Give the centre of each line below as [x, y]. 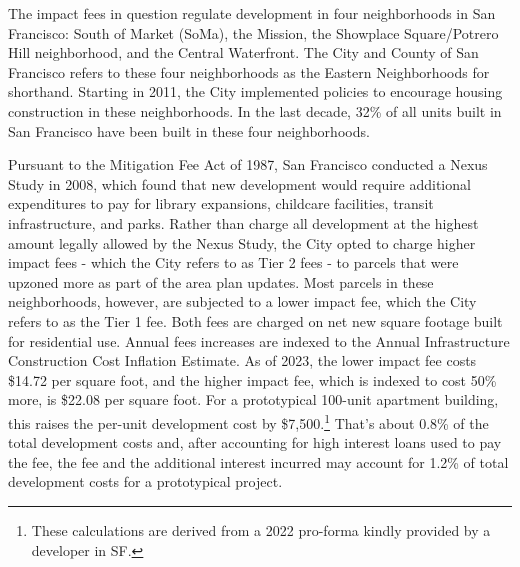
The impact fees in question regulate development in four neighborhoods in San [252, 13]
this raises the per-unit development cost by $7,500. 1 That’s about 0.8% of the [248, 421]
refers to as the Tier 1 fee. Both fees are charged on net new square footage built [255, 320]
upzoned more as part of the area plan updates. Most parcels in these [221, 281]
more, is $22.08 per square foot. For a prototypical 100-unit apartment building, [253, 399]
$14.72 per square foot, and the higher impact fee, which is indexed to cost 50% [252, 379]
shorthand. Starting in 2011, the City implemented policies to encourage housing [255, 91]
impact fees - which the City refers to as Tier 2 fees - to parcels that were [233, 262]
